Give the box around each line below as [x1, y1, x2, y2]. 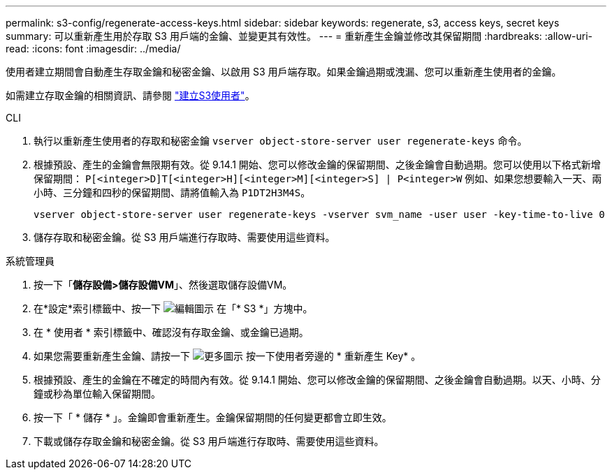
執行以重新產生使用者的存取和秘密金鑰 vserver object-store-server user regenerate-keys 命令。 [34, 135, 527, 147]
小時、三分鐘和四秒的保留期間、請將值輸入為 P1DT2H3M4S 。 [34, 187, 311, 198]
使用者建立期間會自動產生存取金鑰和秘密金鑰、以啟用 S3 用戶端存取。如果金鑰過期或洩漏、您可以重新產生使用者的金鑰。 [6, 66, 562, 78]
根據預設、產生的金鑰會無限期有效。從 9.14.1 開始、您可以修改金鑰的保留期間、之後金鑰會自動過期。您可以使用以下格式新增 [34, 159, 601, 170]
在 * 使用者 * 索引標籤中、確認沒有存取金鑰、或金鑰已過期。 [34, 326, 309, 338]
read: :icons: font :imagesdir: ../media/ [6, 43, 181, 54]
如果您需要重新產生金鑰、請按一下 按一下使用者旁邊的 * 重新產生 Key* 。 [34, 350, 421, 362]
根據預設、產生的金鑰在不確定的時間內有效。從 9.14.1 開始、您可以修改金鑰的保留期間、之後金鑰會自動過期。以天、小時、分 [34, 374, 601, 386]
